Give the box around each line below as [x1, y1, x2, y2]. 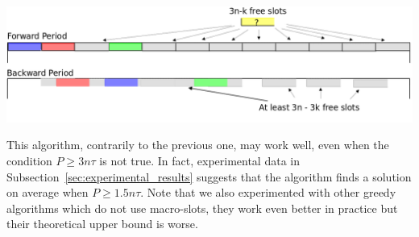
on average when [6, 184, 89, 201]
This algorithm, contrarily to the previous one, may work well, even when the [6, 136, 389, 153]
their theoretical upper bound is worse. [6, 215, 198, 232]
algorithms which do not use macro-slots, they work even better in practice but [6, 199, 398, 216]
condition [6, 152, 52, 168]
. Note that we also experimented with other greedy [140, 184, 396, 201]
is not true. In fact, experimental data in [99, 152, 300, 168]
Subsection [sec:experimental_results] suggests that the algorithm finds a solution [6, 168, 412, 185]
